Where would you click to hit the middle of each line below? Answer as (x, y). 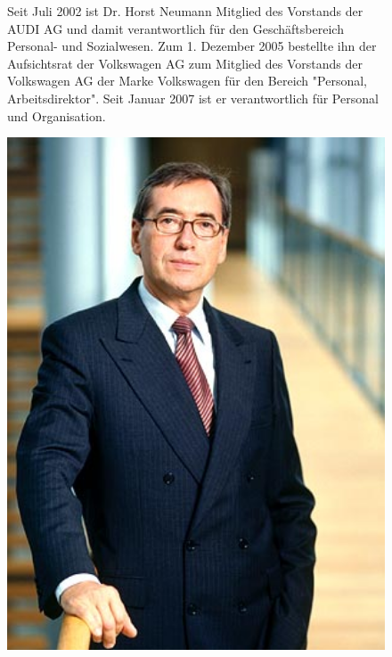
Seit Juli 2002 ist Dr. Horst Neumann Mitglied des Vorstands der (185, 11)
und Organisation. (57, 115)
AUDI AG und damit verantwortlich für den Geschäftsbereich (176, 28)
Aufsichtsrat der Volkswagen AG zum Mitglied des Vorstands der (185, 63)
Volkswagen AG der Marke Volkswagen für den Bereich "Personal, (187, 81)
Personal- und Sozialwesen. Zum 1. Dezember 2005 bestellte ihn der (192, 46)
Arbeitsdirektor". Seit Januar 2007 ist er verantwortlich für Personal (193, 98)
